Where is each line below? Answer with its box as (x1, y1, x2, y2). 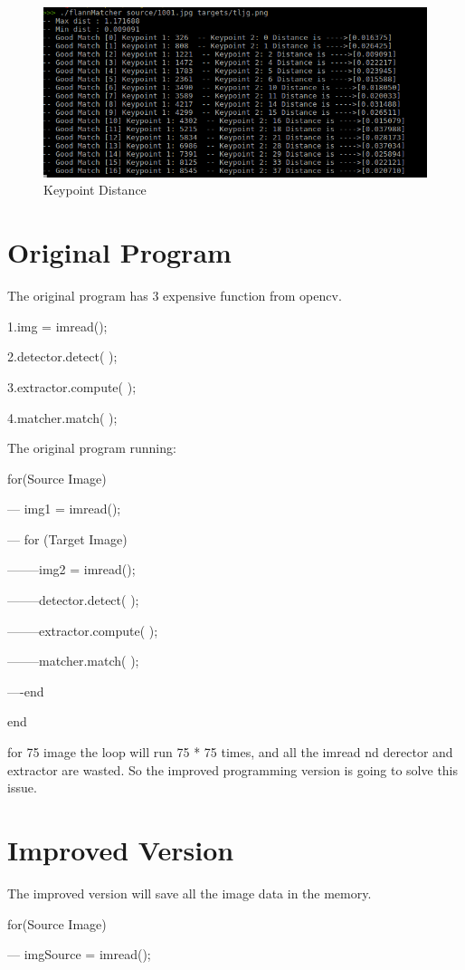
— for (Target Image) (7, 529, 128, 548)
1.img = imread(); (7, 316, 108, 335)
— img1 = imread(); (7, 499, 121, 518)
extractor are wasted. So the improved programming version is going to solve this (7, 760, 459, 779)
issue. (7, 778, 37, 797)
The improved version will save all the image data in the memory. (7, 883, 372, 902)
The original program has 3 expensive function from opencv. (7, 286, 342, 305)
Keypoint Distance (43, 180, 147, 199)
